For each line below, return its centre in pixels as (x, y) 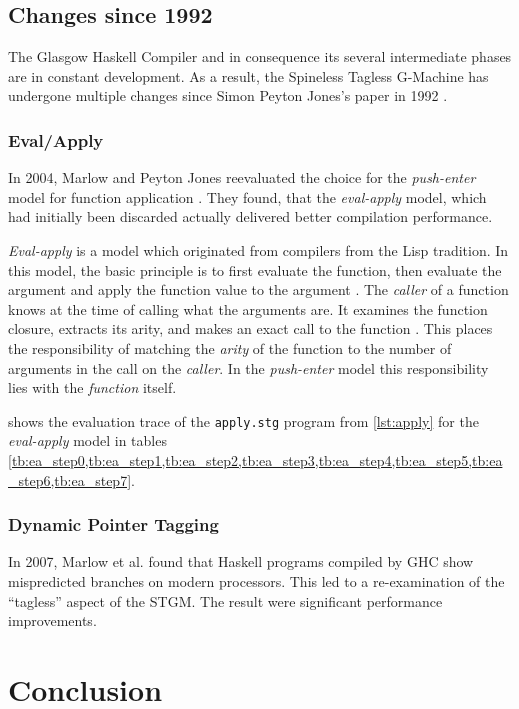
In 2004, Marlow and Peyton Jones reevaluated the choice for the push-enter (242, 177)
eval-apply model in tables (87, 440)
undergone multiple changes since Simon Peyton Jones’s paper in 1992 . (228, 95)
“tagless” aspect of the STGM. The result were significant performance (225, 600)
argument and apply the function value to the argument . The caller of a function (258, 289)
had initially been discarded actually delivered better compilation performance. (250, 216)
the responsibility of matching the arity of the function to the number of (230, 347)
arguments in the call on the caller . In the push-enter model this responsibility (248, 367)
